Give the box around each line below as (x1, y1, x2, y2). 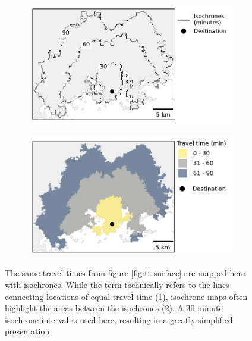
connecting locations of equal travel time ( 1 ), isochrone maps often (5, 290, 248, 302)
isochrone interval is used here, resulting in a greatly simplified (5, 313, 233, 326)
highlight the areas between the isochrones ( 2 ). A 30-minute (5, 302, 223, 314)
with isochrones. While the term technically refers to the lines (5, 279, 229, 290)
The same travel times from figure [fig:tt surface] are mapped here (5, 267, 245, 279)
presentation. (5, 325, 52, 337)
